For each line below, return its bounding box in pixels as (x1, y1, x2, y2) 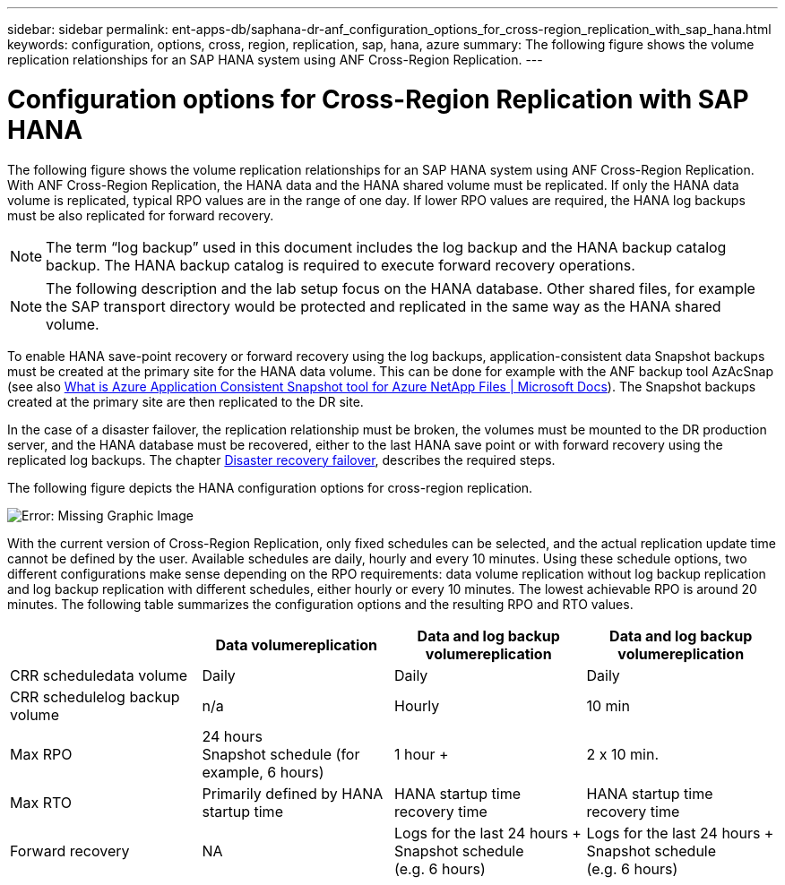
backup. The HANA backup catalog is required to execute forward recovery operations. (46, 255, 635, 274)
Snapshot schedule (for (202, 744, 360, 763)
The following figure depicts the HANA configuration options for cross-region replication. (7, 479, 533, 495)
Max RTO (10, 793, 73, 812)
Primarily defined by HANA (202, 784, 384, 803)
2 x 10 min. (586, 744, 660, 763)
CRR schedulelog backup (10, 687, 180, 706)
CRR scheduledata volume (10, 666, 188, 684)
